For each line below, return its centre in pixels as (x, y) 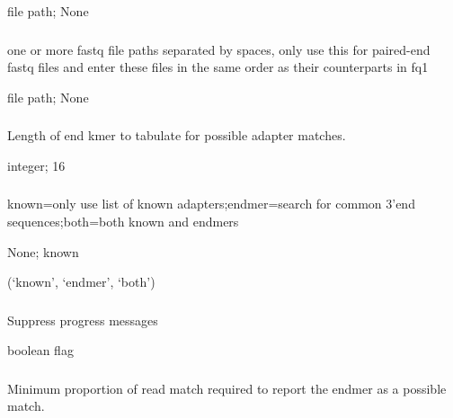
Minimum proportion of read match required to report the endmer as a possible (227, 388)
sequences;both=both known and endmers (123, 221)
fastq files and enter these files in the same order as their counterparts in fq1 (218, 67)
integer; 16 (36, 165)
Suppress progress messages (83, 320)
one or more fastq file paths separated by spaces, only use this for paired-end (219, 49)
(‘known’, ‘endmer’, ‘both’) (81, 282)
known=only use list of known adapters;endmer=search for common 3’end (211, 204)
